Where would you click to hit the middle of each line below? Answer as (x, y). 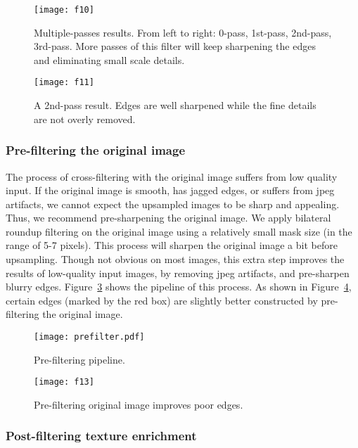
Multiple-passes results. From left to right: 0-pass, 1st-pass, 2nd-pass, (183, 32)
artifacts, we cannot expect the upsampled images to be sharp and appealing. (173, 204)
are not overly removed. (85, 119)
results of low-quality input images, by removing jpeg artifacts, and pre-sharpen (178, 273)
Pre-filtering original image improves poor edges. (139, 404)
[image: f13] (64, 382)
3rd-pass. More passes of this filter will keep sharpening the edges (175, 46)
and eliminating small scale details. (109, 59)
